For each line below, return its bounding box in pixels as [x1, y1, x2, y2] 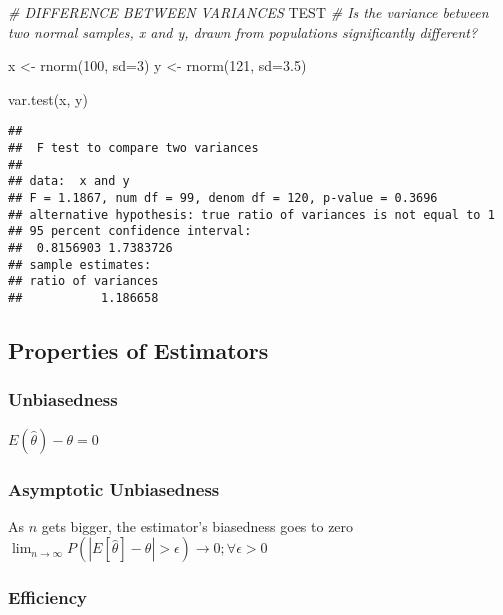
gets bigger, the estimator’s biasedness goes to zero [41, 515, 354, 536]
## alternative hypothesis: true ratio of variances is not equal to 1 [8, 207, 495, 222]
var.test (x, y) [8, 88, 88, 109]
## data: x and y [8, 174, 130, 189]
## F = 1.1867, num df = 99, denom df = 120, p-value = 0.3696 [8, 191, 438, 205]
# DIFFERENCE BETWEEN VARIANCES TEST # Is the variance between [8, 2, 489, 22]
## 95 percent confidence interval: [8, 224, 252, 239]
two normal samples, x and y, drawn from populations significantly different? [8, 21, 478, 42]
